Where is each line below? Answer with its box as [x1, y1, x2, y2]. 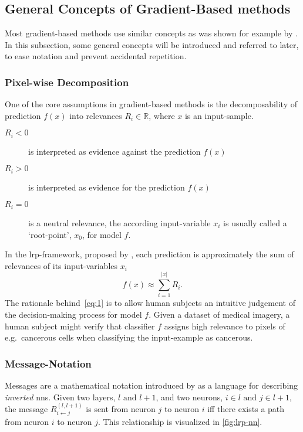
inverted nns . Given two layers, [5, 390, 116, 403]
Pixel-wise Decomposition [5, 74, 129, 89]
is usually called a [223, 216, 287, 229]
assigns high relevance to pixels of [164, 319, 285, 332]
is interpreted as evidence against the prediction [28, 145, 201, 157]
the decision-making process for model [5, 308, 142, 321]
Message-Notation [5, 356, 92, 370]
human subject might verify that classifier [5, 319, 155, 332]
